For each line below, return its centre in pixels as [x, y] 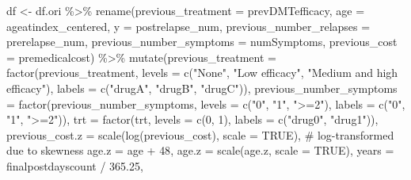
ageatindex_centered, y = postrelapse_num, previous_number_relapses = [188, 26]
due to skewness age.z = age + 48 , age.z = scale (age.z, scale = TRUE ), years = [200, 150]
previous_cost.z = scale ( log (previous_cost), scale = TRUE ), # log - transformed [200, 134]
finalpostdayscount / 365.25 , [75, 165]
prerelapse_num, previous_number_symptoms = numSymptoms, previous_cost [202, 42]
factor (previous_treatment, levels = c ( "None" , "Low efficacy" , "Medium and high [202, 73]
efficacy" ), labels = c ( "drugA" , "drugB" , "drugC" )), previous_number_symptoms [202, 88]
